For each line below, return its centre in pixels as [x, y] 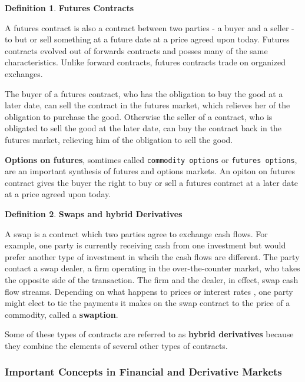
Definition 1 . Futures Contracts [69, 8]
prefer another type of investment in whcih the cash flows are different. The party [152, 256]
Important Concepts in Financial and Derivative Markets [143, 372]
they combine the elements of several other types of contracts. [116, 345]
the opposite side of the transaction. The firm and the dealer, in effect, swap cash [152, 279]
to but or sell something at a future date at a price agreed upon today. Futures [147, 39]
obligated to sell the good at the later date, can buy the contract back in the [143, 128]
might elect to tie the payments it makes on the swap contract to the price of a [147, 303]
